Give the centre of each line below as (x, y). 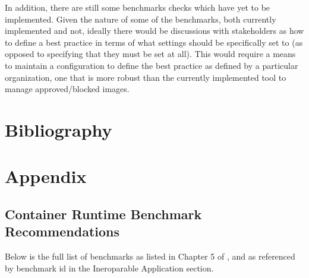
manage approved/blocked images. (67, 89)
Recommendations (62, 231)
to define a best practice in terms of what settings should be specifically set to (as (154, 42)
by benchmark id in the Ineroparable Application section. (109, 268)
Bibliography (59, 129)
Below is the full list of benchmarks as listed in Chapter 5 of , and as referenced (150, 256)
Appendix (46, 176)
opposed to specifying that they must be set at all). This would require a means (150, 54)
